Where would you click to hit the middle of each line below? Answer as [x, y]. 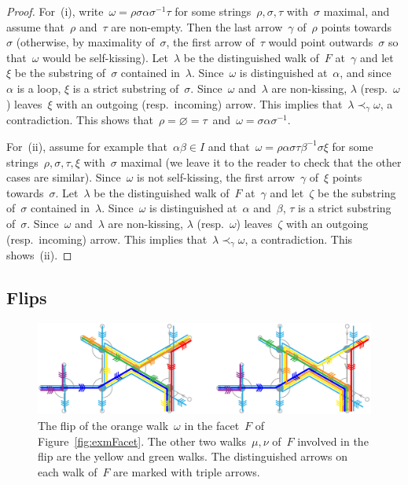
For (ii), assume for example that [87, 146]
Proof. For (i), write [55, 11]
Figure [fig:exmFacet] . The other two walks [142, 441]
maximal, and [357, 11]
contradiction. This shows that [80, 120]
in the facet [212, 426]
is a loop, [39, 88]
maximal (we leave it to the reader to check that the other [261, 162]
